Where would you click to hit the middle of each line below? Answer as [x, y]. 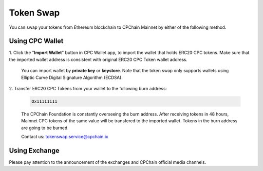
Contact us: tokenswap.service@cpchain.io [65, 137]
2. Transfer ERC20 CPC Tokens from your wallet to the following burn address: [88, 89]
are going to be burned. [45, 128]
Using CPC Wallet [36, 41]
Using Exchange [34, 150]
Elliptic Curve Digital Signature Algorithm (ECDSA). [72, 77]
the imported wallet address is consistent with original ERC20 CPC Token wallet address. [98, 59]
